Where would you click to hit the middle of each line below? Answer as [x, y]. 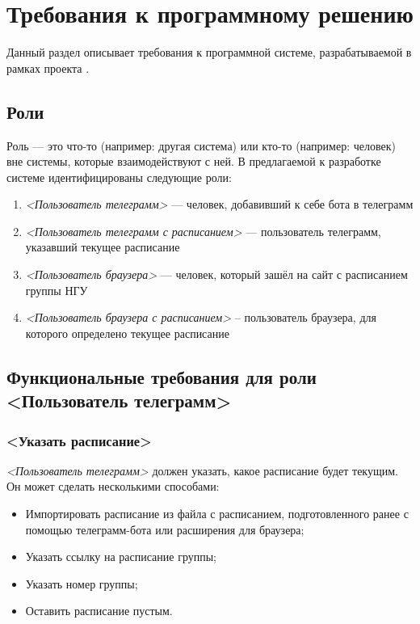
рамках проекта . [48, 67]
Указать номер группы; [82, 583]
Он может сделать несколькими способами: [113, 486]
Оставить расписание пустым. [99, 611]
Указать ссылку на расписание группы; [121, 557]
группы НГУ [57, 290]
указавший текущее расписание [103, 247]
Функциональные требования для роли [162, 376]
